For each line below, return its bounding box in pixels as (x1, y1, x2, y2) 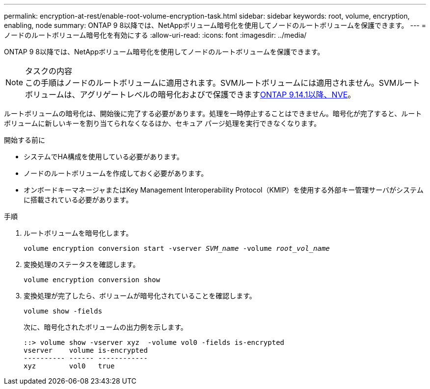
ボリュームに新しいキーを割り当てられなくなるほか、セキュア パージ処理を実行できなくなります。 (4, 119, 321, 127)
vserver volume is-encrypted (24, 346, 148, 354)
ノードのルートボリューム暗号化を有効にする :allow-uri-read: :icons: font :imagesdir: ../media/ (4, 31, 307, 39)
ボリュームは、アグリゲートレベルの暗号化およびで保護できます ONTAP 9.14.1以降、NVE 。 (25, 90, 356, 99)
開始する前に (4, 136, 45, 144)
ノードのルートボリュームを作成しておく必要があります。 (24, 169, 208, 177)
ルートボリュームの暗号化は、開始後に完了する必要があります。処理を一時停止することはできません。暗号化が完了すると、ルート (4, 109, 422, 118)
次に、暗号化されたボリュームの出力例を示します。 (24, 323, 188, 331)
